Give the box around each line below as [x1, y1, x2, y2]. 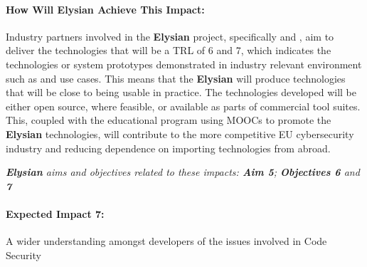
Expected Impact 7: [6, 206, 105, 221]
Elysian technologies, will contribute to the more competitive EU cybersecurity [6, 126, 354, 141]
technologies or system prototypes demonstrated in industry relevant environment [6, 56, 362, 71]
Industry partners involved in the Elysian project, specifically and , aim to [6, 28, 334, 43]
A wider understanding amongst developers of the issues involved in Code [6, 234, 327, 248]
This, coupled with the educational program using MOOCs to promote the [6, 112, 331, 127]
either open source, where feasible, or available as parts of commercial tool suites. [6, 98, 361, 113]
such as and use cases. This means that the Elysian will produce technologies [6, 70, 346, 85]
